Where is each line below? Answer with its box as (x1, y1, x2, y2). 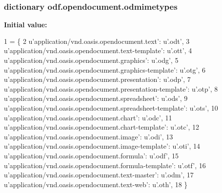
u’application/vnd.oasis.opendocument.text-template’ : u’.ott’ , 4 (4, 45, 192, 56)
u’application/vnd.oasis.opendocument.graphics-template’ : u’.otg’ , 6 (4, 64, 205, 75)
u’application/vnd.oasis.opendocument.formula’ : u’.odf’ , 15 (4, 150, 179, 160)
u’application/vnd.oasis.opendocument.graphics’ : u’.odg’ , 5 (4, 55, 179, 65)
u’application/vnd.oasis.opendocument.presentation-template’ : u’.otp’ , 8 (4, 83, 218, 94)
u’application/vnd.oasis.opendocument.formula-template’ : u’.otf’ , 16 (4, 160, 206, 170)
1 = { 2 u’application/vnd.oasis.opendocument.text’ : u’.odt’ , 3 (4, 36, 190, 46)
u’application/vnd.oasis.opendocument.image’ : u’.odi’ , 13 (4, 131, 173, 141)
